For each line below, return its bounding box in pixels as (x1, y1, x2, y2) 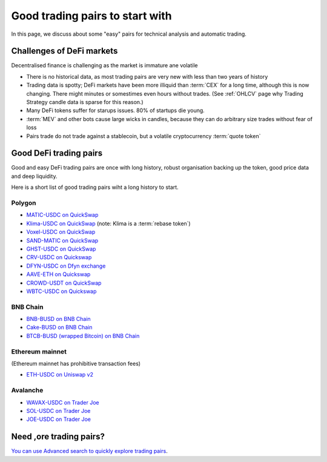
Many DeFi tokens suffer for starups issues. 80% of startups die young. (26, 107, 205, 114)
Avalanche (11, 386, 44, 395)
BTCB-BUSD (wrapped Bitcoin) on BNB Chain (26, 332, 140, 339)
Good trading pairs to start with (11, 9, 172, 22)
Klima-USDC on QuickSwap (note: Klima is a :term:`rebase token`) (26, 220, 191, 227)
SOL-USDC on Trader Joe (26, 407, 91, 414)
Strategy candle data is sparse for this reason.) (26, 99, 144, 106)
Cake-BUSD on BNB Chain (26, 324, 93, 331)
